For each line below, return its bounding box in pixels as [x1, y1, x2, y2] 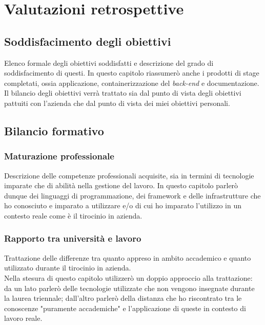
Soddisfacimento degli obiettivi [4, 33, 171, 49]
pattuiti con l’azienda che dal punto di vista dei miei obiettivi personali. [4, 97, 230, 108]
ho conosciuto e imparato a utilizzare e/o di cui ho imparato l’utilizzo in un [4, 200, 241, 211]
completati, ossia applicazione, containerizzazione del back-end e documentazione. [4, 77, 259, 88]
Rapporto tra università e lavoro [4, 232, 141, 245]
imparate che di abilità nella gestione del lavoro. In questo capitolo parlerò [4, 180, 238, 191]
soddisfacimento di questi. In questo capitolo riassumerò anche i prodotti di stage [4, 67, 259, 78]
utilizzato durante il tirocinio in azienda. [4, 262, 131, 273]
